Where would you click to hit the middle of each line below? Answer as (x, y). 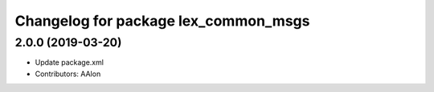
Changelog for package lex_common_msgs (162, 21)
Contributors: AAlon (68, 74)
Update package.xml (70, 62)
